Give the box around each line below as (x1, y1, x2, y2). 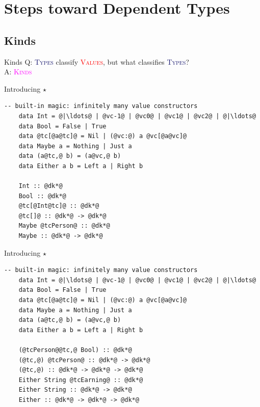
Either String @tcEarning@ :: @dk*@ (18, 376, 143, 384)
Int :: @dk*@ (18, 182, 63, 190)
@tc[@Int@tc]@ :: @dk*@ (18, 202, 99, 210)
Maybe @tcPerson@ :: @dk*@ (18, 222, 110, 230)
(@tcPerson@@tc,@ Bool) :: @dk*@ (18, 346, 132, 354)
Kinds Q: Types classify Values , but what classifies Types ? (4, 56, 189, 67)
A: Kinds (4, 66, 32, 77)
